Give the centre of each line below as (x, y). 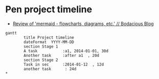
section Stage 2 (41, 60)
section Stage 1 (41, 46)
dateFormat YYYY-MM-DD (49, 42)
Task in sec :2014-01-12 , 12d (64, 64)
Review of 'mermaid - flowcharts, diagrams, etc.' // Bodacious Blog (83, 24)
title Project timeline (49, 37)
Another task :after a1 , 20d (62, 55)
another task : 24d (50, 69)
